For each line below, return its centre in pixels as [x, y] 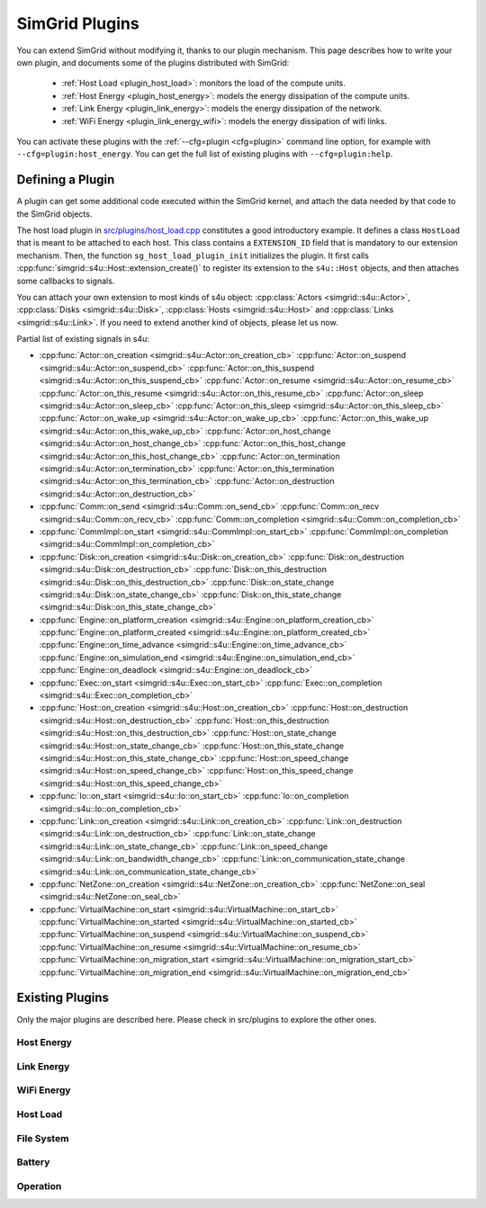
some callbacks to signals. [66, 281]
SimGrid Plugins [78, 23]
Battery [33, 1162]
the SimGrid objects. [54, 214]
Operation [39, 1186]
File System [43, 1138]
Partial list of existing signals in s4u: [83, 339]
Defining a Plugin [66, 180]
